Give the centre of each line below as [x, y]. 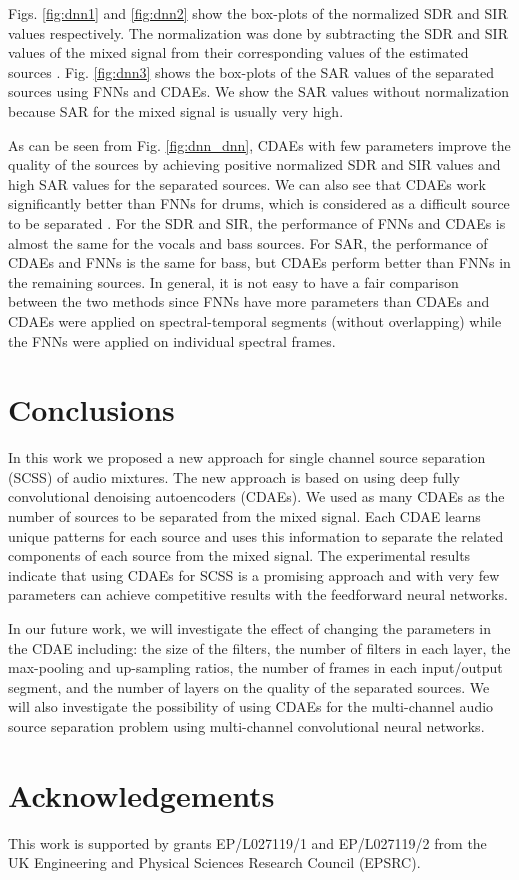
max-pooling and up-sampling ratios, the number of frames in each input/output [255, 667]
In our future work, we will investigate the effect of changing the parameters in [249, 627]
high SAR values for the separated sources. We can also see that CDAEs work [247, 183]
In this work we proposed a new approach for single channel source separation [247, 457]
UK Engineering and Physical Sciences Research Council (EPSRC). [214, 862]
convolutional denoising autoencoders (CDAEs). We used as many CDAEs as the [256, 496]
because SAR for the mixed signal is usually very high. [176, 110]
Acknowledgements [141, 794]
